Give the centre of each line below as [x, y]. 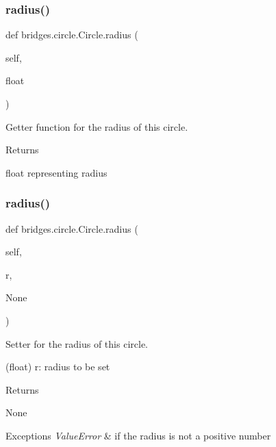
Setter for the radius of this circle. [77, 343]
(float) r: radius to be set [58, 367]
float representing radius [57, 172]
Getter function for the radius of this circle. [97, 126]
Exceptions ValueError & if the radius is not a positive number [138, 435]
